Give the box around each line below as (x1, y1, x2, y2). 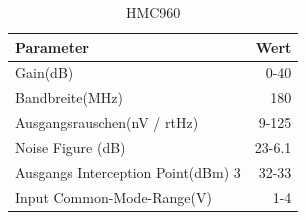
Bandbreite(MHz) (15, 87, 123, 108)
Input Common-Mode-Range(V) (15, 186, 212, 207)
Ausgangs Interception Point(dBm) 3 (15, 161, 241, 182)
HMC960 (125, 2, 181, 22)
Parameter (15, 36, 89, 57)
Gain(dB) (15, 62, 74, 83)
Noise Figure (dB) (15, 136, 126, 157)
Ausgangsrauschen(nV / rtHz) (15, 112, 199, 133)
